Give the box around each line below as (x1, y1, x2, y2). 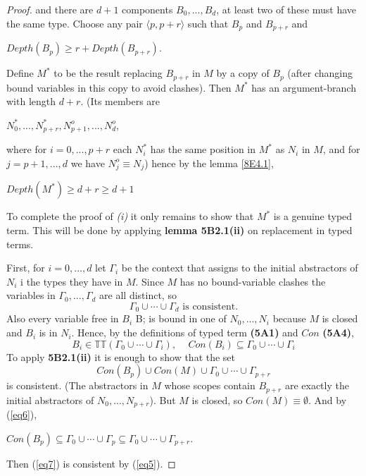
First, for (6, 260, 45, 275)
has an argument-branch (251, 80, 356, 94)
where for (6, 142, 47, 157)
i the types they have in (20, 274, 123, 288)
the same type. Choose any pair (6, 16, 143, 30)
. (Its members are (80, 94, 160, 109)
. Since (135, 274, 164, 288)
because (272, 311, 306, 326)
